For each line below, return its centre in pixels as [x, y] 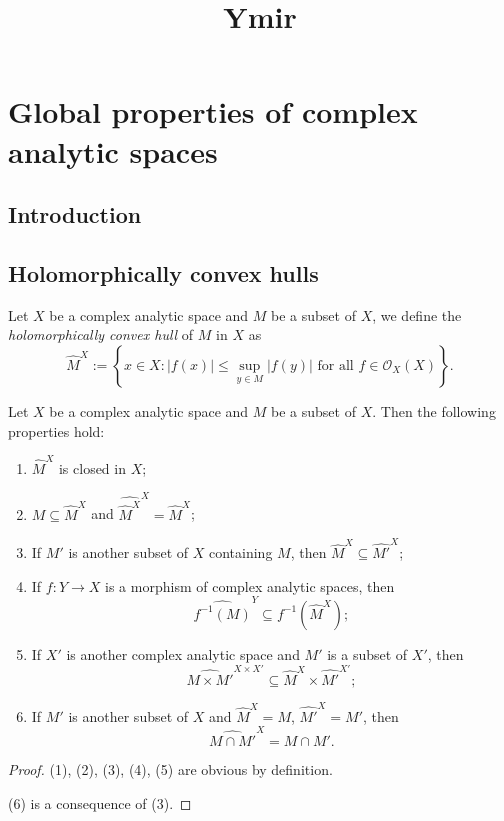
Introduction [75, 214]
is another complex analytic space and [183, 653]
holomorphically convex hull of [101, 334]
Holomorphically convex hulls [163, 272]
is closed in [92, 467]
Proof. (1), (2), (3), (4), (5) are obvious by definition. [170, 768]
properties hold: [56, 430]
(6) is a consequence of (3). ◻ [100, 802]
